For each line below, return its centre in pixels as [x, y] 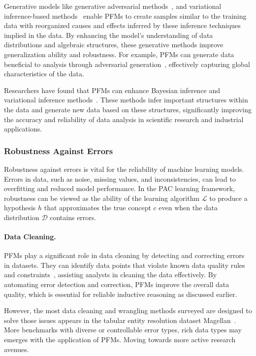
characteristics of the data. [44, 74]
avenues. [16, 349]
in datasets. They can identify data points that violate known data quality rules [125, 265]
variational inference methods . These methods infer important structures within [126, 100]
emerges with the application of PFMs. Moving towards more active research [120, 340]
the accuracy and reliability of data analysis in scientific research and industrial [124, 119]
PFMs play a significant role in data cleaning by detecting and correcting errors [124, 255]
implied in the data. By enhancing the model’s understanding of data [109, 35]
